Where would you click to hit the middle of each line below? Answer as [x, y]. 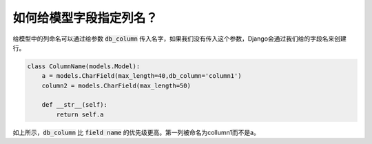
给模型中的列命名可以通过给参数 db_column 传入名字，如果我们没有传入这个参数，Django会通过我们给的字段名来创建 [180, 39]
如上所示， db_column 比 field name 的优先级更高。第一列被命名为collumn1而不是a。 [136, 132]
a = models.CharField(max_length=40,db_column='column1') [142, 76]
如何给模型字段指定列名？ [85, 18]
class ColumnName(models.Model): [84, 66]
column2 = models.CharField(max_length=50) [116, 85]
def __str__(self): [75, 105]
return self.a [80, 114]
